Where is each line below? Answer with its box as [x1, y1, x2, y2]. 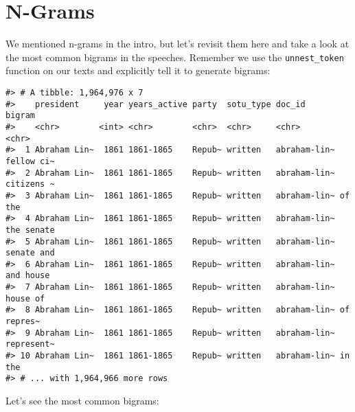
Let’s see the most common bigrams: [5, 393, 159, 408]
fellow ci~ [5, 156, 55, 166]
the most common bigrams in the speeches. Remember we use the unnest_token [5, 49, 344, 64]
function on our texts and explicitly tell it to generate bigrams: [5, 63, 271, 78]
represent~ [5, 339, 55, 350]
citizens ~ [5, 179, 55, 190]
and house [5, 271, 50, 281]
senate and [5, 248, 55, 258]
